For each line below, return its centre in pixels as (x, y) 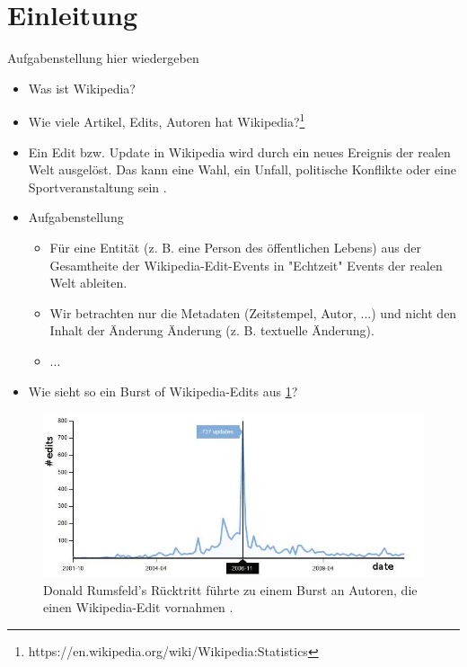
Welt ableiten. (88, 283)
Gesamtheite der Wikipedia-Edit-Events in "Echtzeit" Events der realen (246, 265)
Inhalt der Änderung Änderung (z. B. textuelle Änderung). (212, 330)
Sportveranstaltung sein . (97, 187)
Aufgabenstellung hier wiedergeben (103, 58)
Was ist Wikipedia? (82, 88)
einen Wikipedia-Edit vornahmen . (138, 607)
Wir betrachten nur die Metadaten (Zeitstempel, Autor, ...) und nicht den (253, 312)
